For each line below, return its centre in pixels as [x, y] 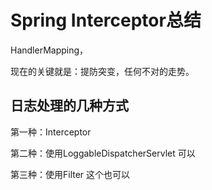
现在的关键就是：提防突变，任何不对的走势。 [102, 71]
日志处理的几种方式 [69, 106]
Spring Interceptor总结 [106, 20]
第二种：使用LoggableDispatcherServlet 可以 [103, 153]
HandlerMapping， [49, 50]
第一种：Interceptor [51, 132]
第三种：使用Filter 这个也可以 [70, 174]
